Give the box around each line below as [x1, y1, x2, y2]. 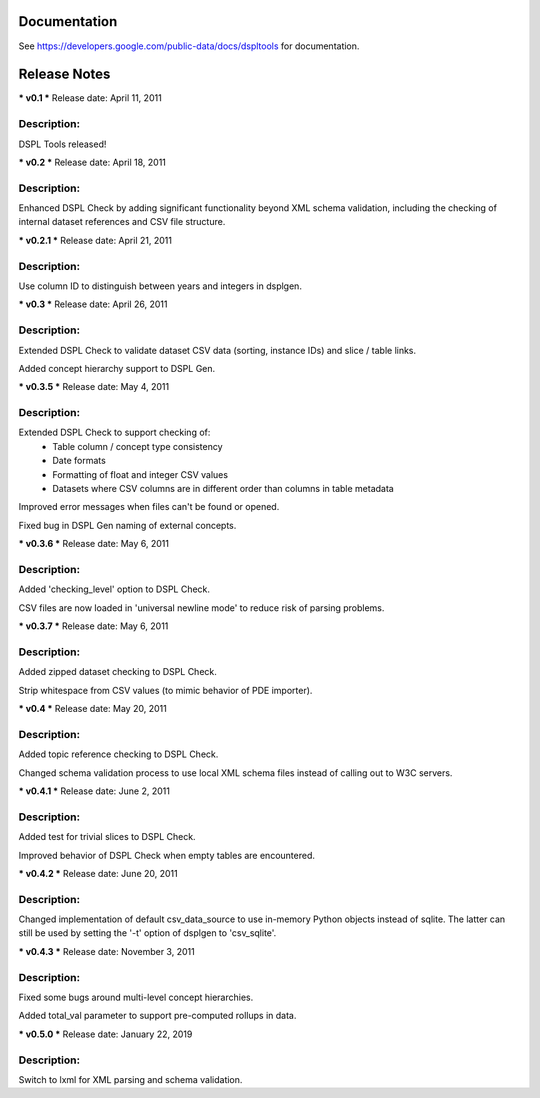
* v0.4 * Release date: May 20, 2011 [18, 703, 167, 715]
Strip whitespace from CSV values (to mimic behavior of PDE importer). [18, 684, 313, 696]
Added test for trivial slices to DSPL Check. [18, 831, 196, 843]
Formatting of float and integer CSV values [52, 468, 229, 480]
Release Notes [18, 66, 111, 83]
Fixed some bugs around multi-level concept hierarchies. [18, 991, 254, 1003]
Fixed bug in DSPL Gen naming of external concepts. [18, 519, 237, 531]
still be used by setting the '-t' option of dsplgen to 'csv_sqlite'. [18, 927, 277, 939]
